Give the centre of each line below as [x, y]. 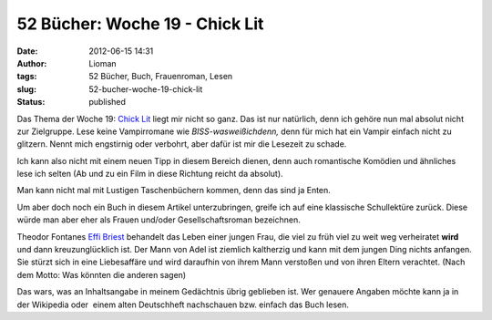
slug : [26, 89]
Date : [27, 51]
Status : [31, 102]
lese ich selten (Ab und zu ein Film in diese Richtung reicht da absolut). [150, 174]
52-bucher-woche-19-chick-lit [146, 89]
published [108, 102]
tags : [27, 77]
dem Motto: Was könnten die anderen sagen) [102, 274]
